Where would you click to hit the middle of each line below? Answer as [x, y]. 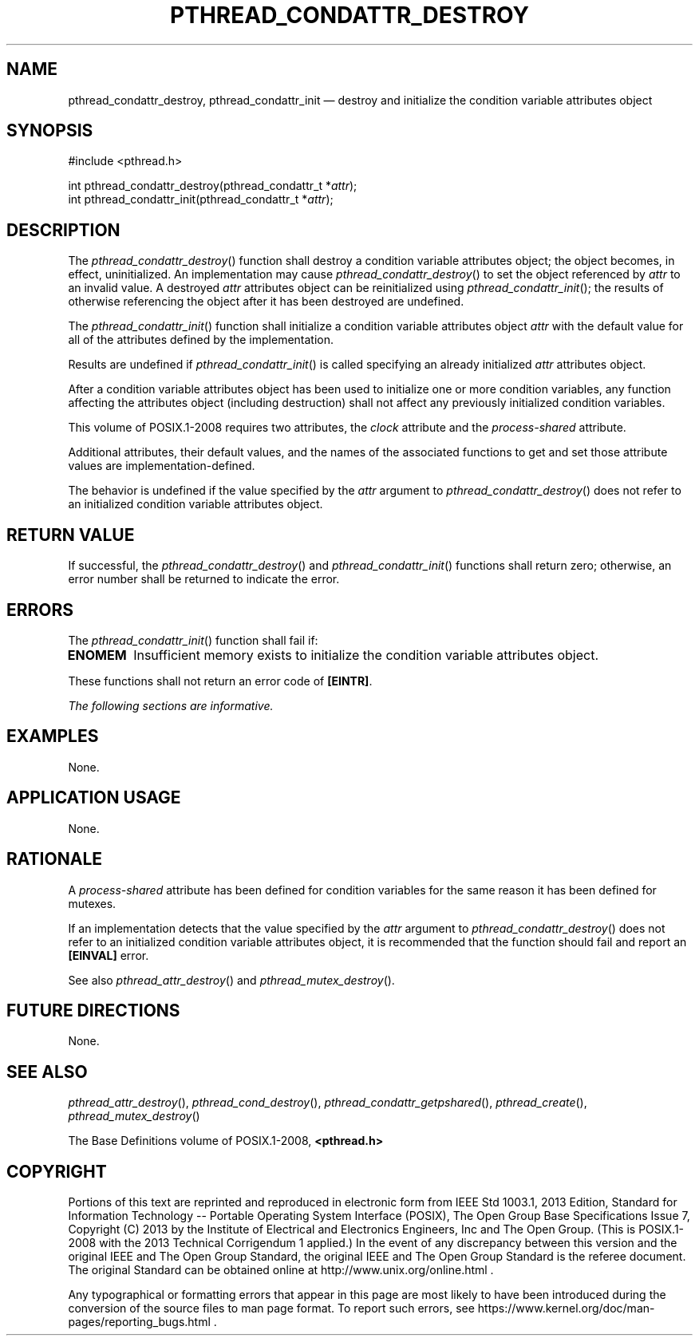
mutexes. [92, 903]
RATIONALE [55, 859]
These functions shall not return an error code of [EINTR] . [220, 681]
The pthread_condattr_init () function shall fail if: [193, 640]
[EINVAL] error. [109, 955]
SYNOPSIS [50, 131]
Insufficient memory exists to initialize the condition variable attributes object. [366, 655]
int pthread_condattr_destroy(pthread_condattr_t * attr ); [213, 186]
